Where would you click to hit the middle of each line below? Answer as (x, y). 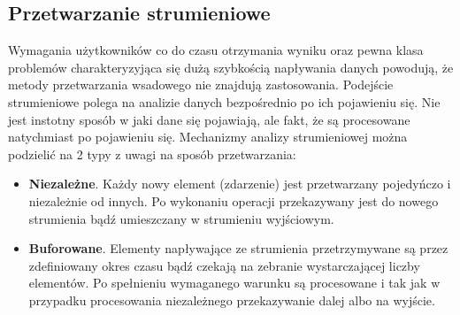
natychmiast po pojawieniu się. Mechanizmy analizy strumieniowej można (208, 137)
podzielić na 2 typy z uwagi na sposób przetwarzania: (152, 154)
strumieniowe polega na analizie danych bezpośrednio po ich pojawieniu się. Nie (224, 101)
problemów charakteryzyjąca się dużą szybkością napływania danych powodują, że (231, 67)
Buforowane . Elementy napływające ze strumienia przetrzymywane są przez (238, 248)
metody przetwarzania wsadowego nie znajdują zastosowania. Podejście (201, 85)
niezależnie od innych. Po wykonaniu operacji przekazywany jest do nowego (234, 200)
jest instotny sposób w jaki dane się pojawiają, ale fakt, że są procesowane (209, 119)
